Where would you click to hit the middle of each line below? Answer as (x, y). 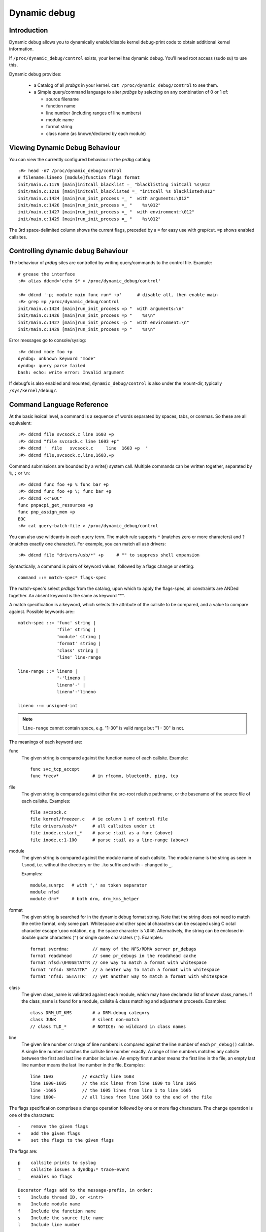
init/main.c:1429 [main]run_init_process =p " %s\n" (87, 329)
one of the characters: (32, 1115)
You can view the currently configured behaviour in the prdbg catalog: (81, 159)
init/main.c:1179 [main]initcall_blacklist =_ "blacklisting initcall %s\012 (114, 184)
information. (21, 49)
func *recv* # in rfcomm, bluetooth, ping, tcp (104, 776)
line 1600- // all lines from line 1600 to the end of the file (121, 1097)
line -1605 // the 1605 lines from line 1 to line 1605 (111, 1090)
